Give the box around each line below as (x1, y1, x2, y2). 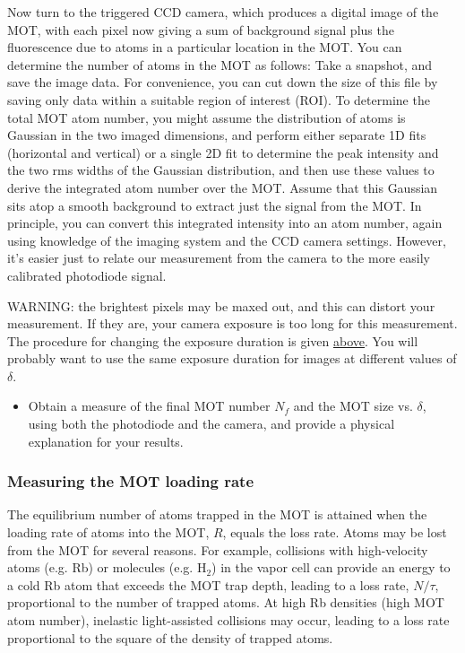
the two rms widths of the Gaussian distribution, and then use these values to (7, 161, 435, 179)
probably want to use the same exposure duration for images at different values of (7, 349, 457, 368)
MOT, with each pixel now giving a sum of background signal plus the (7, 20, 394, 39)
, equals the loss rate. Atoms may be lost (222, 523, 447, 542)
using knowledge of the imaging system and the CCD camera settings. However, (7, 231, 446, 249)
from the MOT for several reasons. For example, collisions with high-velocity (7, 540, 428, 559)
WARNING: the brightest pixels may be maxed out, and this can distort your (7, 296, 435, 315)
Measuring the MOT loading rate (7, 470, 254, 492)
